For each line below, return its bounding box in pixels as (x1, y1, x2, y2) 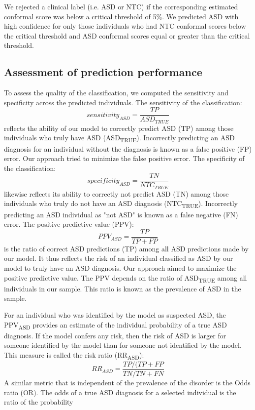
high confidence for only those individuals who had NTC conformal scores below (4, 21, 246, 31)
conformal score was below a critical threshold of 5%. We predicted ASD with (4, 11, 239, 21)
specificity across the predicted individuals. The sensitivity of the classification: (4, 97, 242, 107)
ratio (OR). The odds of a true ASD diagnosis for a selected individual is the (4, 387, 236, 397)
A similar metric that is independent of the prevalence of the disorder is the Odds (4, 377, 251, 388)
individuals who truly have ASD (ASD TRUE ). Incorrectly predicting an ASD (4, 132, 235, 144)
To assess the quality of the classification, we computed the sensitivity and (4, 87, 228, 98)
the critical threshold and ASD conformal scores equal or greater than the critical (4, 30, 250, 41)
